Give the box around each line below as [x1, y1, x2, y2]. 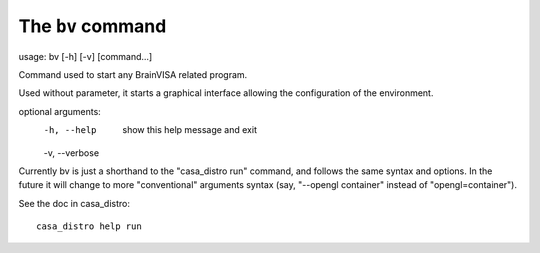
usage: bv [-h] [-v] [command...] [18, 50, 153, 62]
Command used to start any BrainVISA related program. [18, 68, 248, 80]
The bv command [18, 15, 167, 37]
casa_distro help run [36, 221, 142, 232]
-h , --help [43, 125, 97, 136]
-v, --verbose [43, 146, 100, 159]
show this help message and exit [122, 124, 257, 136]
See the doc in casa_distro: [18, 197, 130, 209]
